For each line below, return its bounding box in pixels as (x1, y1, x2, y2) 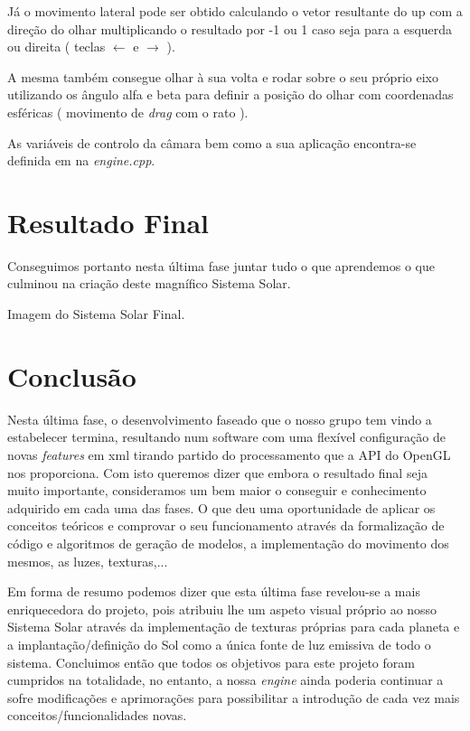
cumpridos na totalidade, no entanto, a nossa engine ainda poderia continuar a (7, 670, 444, 689)
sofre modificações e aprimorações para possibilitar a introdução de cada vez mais (7, 688, 460, 707)
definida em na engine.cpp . (7, 151, 155, 170)
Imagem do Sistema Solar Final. (7, 305, 185, 323)
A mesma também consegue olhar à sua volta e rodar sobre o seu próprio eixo (7, 67, 438, 86)
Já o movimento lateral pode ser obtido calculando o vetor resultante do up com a (7, 2, 463, 20)
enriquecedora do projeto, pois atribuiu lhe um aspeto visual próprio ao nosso (7, 599, 437, 618)
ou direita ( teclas (7, 37, 106, 56)
